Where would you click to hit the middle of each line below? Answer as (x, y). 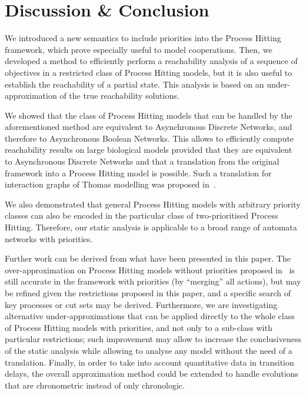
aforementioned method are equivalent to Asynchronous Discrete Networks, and (149, 127)
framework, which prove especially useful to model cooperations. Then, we (139, 49)
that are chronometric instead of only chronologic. (95, 385)
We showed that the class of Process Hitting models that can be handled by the (149, 115)
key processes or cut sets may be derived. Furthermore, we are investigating (141, 304)
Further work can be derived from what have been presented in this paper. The (148, 258)
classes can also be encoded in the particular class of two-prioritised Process (142, 215)
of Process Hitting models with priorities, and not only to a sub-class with (139, 327)
